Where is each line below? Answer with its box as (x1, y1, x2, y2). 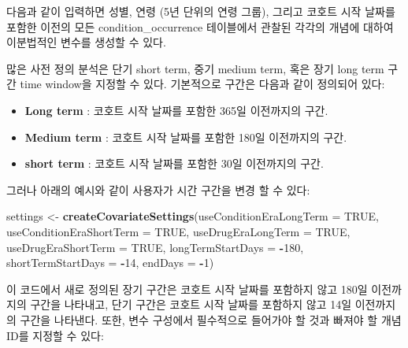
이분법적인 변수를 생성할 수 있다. (6, 34, 166, 50)
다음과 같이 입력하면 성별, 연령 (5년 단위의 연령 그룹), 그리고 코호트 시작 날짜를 (6, 3, 395, 19)
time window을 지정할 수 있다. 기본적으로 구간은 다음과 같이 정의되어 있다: (20, 76, 385, 92)
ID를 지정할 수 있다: (6, 327, 104, 343)
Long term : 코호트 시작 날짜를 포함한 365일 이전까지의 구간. (24, 102, 328, 118)
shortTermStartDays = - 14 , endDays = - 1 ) (6, 254, 214, 271)
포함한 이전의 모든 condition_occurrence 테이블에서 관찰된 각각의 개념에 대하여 (6, 18, 394, 35)
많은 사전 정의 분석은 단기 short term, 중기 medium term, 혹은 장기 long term (6, 60, 384, 76)
